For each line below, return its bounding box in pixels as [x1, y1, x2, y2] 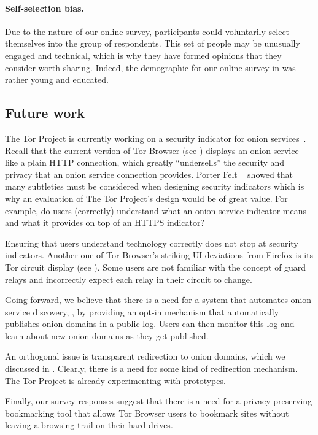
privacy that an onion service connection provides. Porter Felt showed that [5, 167, 293, 180]
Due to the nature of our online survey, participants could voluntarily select [5, 25, 290, 37]
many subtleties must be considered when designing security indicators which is [5, 180, 304, 193]
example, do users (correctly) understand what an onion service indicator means [5, 204, 307, 217]
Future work [5, 103, 85, 122]
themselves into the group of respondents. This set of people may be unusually [5, 37, 300, 50]
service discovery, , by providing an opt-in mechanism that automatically [5, 305, 279, 318]
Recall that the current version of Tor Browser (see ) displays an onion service [5, 144, 299, 156]
